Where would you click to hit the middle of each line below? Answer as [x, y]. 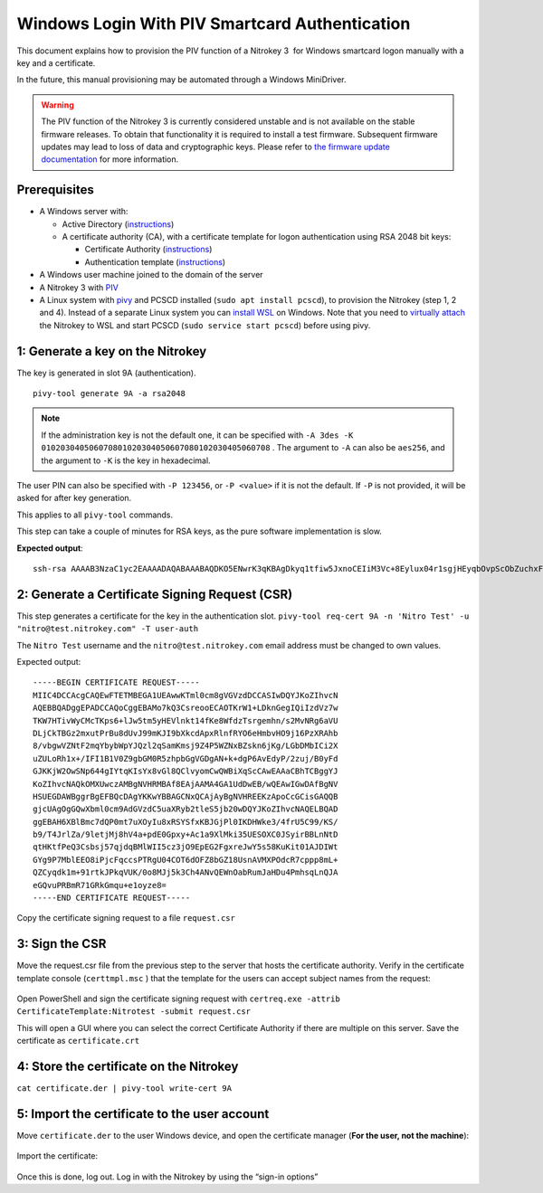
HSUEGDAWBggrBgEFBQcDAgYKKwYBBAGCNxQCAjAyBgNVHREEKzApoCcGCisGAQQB [186, 796]
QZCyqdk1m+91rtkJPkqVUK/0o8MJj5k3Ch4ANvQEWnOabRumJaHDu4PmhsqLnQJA [186, 872]
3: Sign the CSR [62, 944]
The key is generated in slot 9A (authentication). [106, 373]
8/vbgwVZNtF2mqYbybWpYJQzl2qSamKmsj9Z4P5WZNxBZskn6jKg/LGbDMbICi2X [186, 746]
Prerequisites [55, 190]
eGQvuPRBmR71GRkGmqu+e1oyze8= [100, 885]
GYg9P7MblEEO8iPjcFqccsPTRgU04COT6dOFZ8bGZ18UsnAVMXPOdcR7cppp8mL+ [186, 860]
